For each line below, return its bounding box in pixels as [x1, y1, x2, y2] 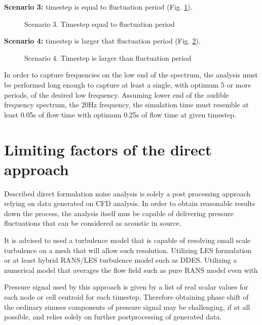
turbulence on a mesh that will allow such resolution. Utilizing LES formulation [4, 245, 252, 255]
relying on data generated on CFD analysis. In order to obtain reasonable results [4, 198, 255, 209]
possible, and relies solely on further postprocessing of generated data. [4, 311, 222, 322]
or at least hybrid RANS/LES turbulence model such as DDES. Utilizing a [4, 255, 237, 265]
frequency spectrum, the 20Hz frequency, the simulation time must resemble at [4, 99, 249, 110]
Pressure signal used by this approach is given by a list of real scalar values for [4, 281, 248, 292]
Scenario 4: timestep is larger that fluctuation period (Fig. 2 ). [4, 35, 201, 46]
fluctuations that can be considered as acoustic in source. [4, 218, 181, 228]
